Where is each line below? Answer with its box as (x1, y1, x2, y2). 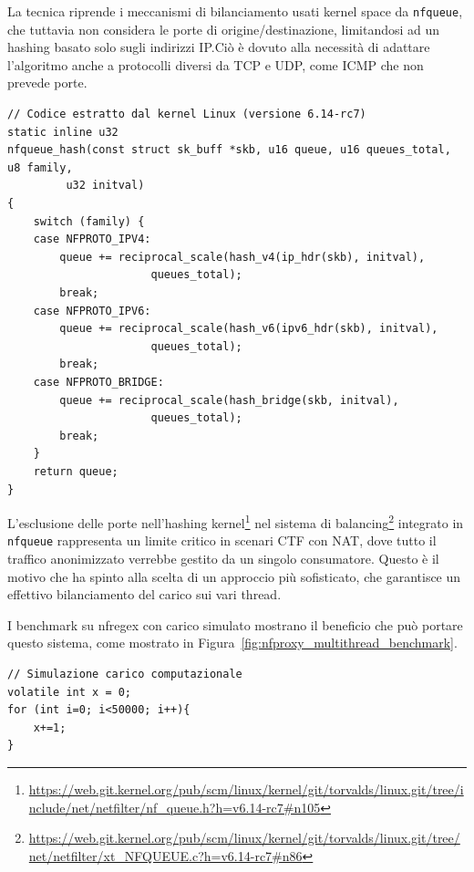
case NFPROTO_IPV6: (33, 304, 151, 317)
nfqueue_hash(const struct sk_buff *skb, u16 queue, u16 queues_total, (7, 143, 451, 157)
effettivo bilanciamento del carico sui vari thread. (7, 585, 282, 604)
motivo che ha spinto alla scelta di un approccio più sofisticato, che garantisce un (7, 566, 461, 586)
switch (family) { (33, 214, 145, 228)
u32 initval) (66, 179, 145, 192)
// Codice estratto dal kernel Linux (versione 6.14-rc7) (7, 108, 366, 121)
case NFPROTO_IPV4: (33, 233, 151, 246)
